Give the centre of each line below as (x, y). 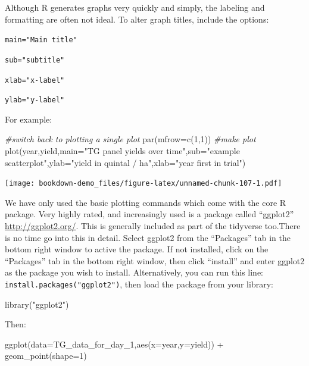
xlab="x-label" (35, 80)
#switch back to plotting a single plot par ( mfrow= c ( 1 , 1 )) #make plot (130, 139)
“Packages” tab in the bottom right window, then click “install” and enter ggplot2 (155, 260)
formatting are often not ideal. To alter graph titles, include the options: (137, 19)
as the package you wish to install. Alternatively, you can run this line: (134, 272)
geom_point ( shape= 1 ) (46, 356)
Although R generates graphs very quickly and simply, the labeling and (135, 7)
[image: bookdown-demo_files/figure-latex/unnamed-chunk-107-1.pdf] (143, 184)
